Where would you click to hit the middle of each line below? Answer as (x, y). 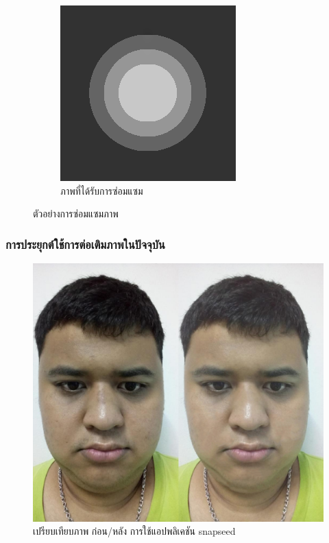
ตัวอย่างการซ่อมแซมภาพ (76, 214)
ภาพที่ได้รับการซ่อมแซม (102, 190)
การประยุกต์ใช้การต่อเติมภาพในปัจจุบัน (85, 244)
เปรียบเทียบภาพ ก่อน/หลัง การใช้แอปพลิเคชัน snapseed (134, 531)
